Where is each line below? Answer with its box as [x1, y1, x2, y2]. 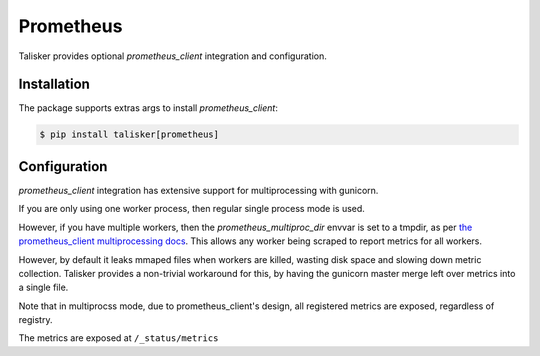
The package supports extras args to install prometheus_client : [18, 102, 279, 114]
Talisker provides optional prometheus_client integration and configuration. [18, 50, 327, 62]
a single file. [18, 281, 69, 294]
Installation [18, 76, 90, 93]
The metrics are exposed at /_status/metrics [18, 332, 219, 344]
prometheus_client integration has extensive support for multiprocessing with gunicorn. [18, 184, 379, 196]
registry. [18, 314, 53, 326]
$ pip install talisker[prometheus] [39, 129, 220, 140]
